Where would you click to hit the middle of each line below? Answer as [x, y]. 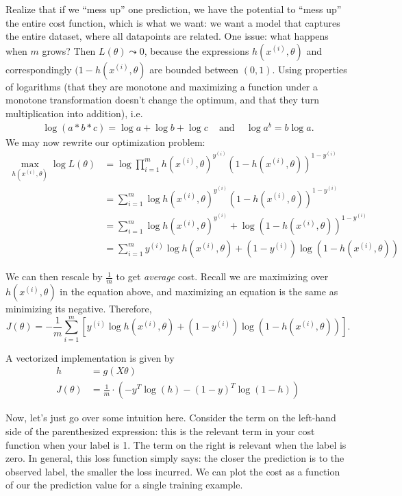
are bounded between [194, 69]
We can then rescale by [54, 276]
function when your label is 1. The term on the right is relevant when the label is [176, 444]
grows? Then [69, 50]
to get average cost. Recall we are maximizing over [222, 276]
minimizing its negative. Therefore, [79, 309]
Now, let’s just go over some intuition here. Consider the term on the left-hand [171, 418]
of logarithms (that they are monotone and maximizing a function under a [162, 86]
